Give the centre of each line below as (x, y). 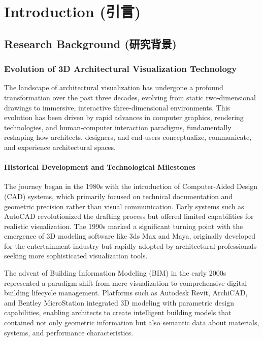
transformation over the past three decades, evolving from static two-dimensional (130, 97)
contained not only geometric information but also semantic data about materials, (132, 323)
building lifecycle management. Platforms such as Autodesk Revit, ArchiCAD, (126, 293)
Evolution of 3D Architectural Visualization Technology (121, 69)
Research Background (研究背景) (90, 43)
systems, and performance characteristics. (69, 332)
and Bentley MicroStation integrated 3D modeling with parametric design (119, 302)
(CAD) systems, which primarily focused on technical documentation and (119, 196)
